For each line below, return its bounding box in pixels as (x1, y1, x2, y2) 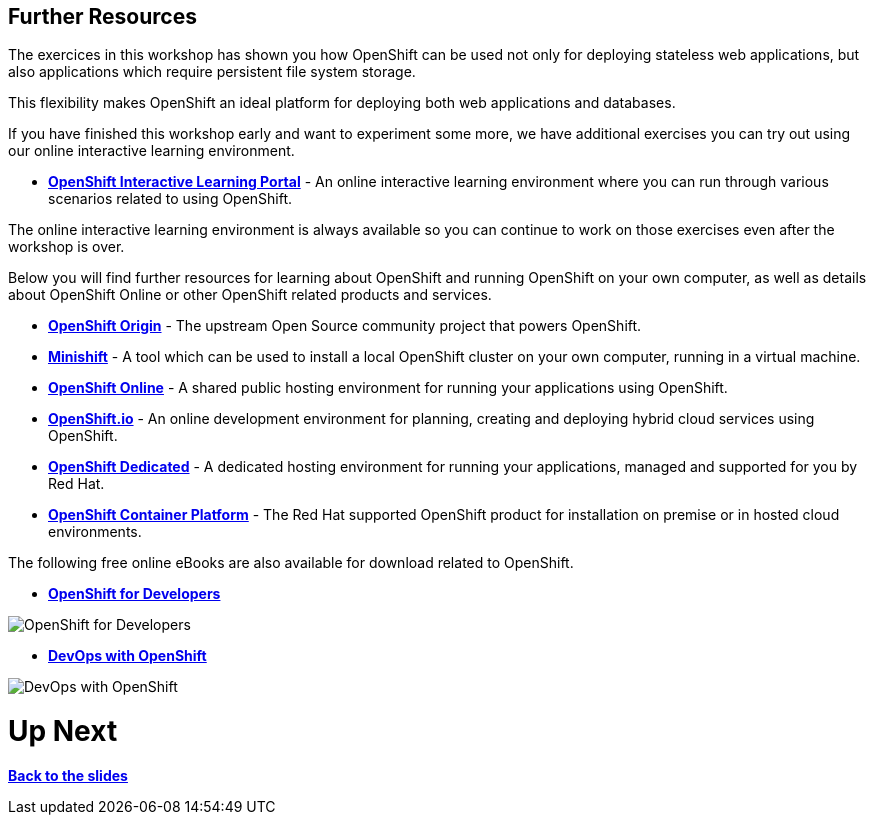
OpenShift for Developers (48, 585, 221, 603)
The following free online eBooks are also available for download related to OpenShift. (8, 554, 574, 572)
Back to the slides (8, 766, 128, 784)
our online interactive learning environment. (8, 142, 295, 160)
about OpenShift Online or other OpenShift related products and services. (8, 286, 492, 304)
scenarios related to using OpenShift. (48, 190, 293, 208)
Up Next (8, 714, 118, 749)
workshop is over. (8, 238, 125, 256)
